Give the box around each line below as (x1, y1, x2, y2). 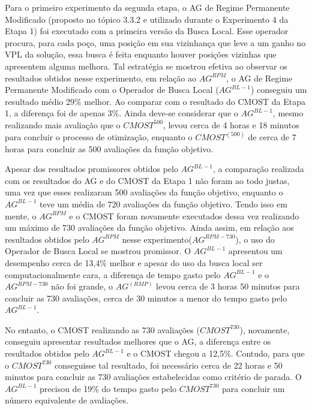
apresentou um (228, 245, 283, 257)
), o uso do (235, 233, 275, 245)
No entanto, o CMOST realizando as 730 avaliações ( (5, 323, 200, 336)
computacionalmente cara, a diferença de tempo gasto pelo (5, 268, 221, 281)
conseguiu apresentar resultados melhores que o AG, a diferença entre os (5, 335, 271, 348)
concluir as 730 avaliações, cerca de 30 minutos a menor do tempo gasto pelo (5, 291, 287, 304)
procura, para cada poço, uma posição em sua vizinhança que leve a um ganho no (5, 36, 306, 49)
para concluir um (221, 382, 285, 394)
